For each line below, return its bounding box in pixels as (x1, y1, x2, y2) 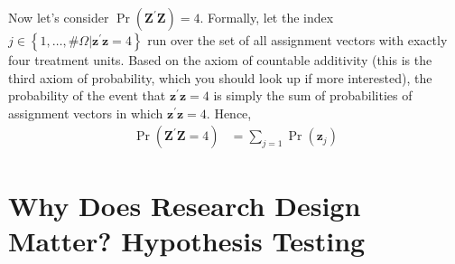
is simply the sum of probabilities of (213, 86, 413, 105)
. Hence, (206, 103, 252, 122)
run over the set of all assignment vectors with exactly (147, 31, 448, 49)
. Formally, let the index (200, 8, 334, 26)
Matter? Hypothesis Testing (8, 222, 366, 259)
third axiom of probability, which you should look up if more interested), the (8, 68, 432, 87)
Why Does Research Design (8, 186, 361, 223)
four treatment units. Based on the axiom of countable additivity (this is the (8, 51, 432, 69)
